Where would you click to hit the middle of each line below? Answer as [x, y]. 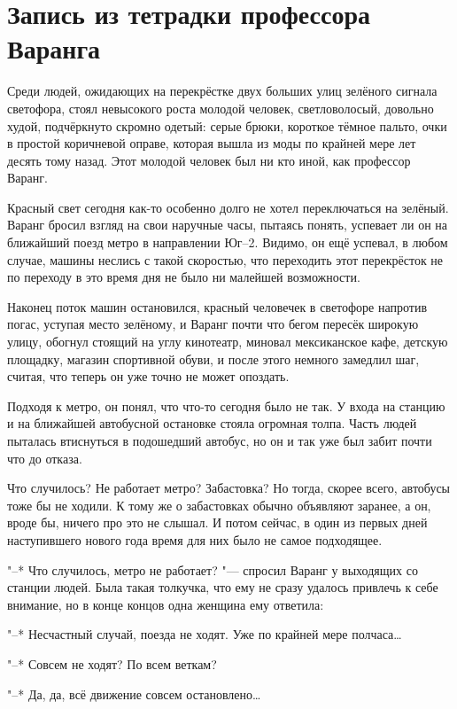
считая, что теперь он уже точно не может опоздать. [148, 376]
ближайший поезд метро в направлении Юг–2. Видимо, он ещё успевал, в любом [228, 242]
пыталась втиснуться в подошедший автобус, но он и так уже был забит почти [220, 440]
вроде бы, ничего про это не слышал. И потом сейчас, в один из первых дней [217, 522]
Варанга [54, 48]
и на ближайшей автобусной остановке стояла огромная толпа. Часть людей [212, 423]
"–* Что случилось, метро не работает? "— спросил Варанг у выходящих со [213, 569]
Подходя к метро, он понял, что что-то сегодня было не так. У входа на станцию [226, 405]
